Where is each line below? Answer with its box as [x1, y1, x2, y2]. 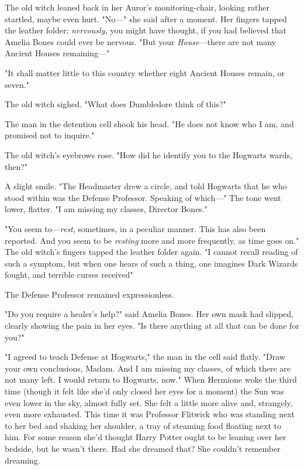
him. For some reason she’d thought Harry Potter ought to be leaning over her [5, 431, 286, 443]
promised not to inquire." [5, 129, 95, 141]
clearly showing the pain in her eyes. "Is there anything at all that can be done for [5, 319, 299, 332]
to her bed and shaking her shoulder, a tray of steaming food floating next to [5, 419, 281, 431]
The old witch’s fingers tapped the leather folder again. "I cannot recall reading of [5, 246, 298, 258]
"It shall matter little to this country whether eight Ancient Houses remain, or [5, 66, 285, 79]
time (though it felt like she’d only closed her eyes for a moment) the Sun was [5, 385, 284, 397]
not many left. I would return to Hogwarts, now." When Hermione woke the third [5, 373, 297, 386]
